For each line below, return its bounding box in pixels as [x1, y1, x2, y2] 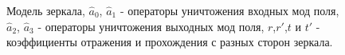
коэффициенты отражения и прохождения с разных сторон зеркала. [6, 33, 333, 50]
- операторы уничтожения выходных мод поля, [37, 18, 265, 34]
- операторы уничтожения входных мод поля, [120, 2, 339, 18]
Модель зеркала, [6, 2, 85, 18]
